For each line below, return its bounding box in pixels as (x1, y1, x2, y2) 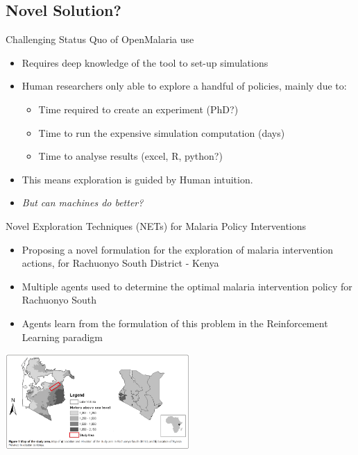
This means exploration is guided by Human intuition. (22, 172, 253, 186)
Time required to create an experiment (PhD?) (38, 101, 239, 116)
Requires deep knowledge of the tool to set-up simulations (22, 55, 268, 69)
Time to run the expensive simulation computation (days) (38, 125, 285, 140)
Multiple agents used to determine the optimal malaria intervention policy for (22, 279, 352, 293)
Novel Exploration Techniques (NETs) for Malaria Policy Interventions (6, 218, 307, 233)
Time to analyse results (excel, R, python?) (38, 149, 223, 163)
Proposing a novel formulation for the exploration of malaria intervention (22, 242, 333, 256)
